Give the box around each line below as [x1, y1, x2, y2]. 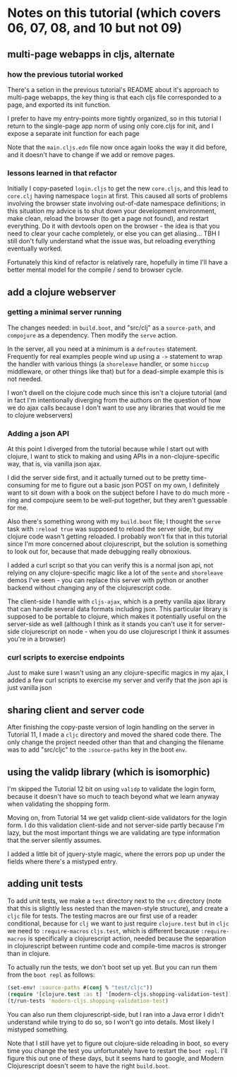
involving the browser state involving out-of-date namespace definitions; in [7, 200, 226, 208]
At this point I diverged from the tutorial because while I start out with [7, 444, 209, 454]
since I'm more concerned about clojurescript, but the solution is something [7, 540, 228, 548]
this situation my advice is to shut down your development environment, [7, 207, 217, 215]
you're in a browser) [7, 635, 66, 643]
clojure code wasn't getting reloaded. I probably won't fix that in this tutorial [7, 532, 228, 541]
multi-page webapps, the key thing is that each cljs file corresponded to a [7, 93, 222, 101]
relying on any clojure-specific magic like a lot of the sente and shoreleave [7, 568, 224, 577]
